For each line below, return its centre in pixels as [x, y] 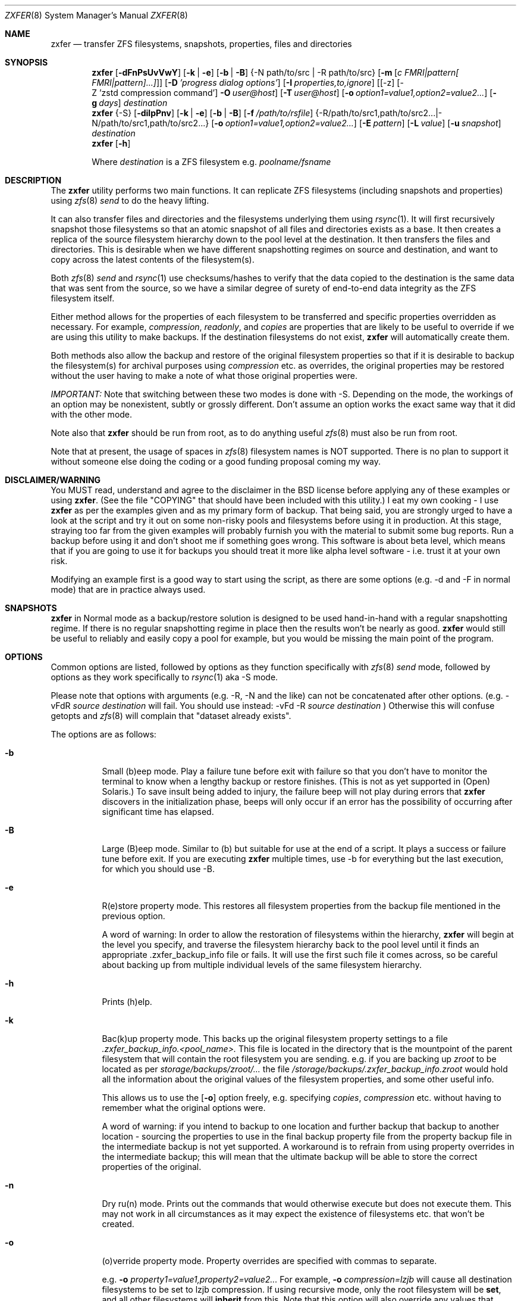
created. [118, 1224]
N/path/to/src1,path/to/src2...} [150, 123]
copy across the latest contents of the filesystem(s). [153, 259]
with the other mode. [92, 414]
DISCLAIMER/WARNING [53, 480]
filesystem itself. [83, 298]
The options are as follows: [103, 734]
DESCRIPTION [33, 180]
